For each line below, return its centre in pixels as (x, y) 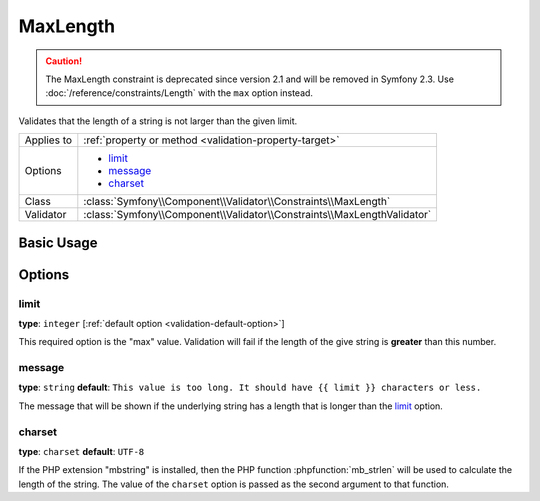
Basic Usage (58, 242)
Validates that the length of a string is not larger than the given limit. (158, 121)
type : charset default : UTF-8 (81, 451)
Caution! (64, 61)
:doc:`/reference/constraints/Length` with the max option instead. (179, 93)
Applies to (48, 140)
